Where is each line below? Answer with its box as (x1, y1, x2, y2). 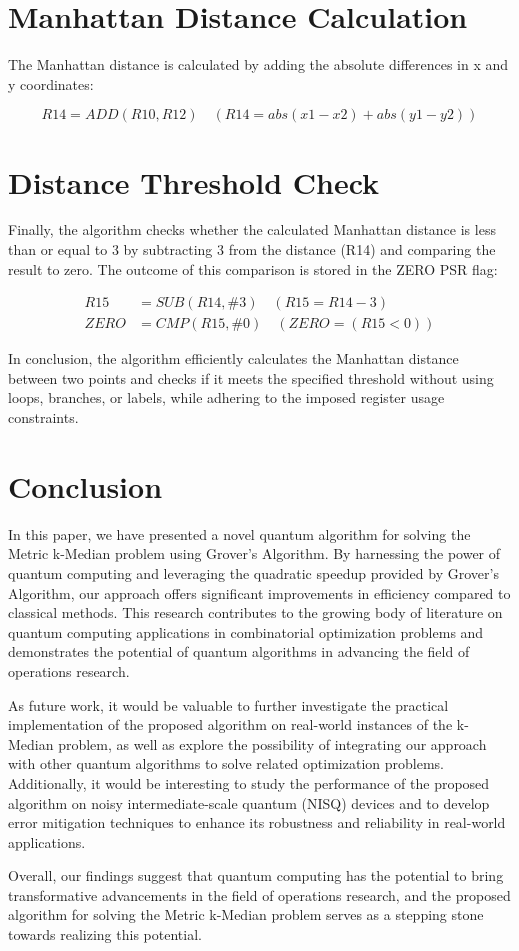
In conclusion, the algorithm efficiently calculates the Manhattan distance (8, 348, 459, 369)
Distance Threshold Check (8, 161, 380, 202)
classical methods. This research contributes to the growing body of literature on (8, 602, 503, 623)
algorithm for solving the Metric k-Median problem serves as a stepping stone (8, 904, 484, 925)
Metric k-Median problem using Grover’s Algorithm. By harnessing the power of (8, 543, 501, 564)
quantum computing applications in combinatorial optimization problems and (8, 621, 484, 642)
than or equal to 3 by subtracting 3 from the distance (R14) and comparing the (8, 239, 496, 260)
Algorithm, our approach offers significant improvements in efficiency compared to (8, 582, 511, 603)
